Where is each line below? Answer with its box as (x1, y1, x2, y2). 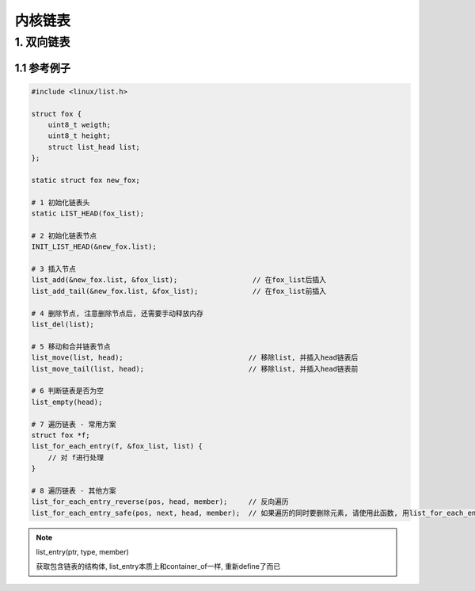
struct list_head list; (47, 143, 140, 151)
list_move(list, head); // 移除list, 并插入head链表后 (31, 353, 359, 362)
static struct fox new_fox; (31, 175, 140, 185)
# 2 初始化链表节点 (31, 231, 97, 240)
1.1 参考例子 (14, 61, 71, 74)
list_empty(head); (31, 397, 103, 406)
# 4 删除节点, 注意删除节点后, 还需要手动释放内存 (31, 309, 204, 318)
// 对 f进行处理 (47, 452, 104, 462)
